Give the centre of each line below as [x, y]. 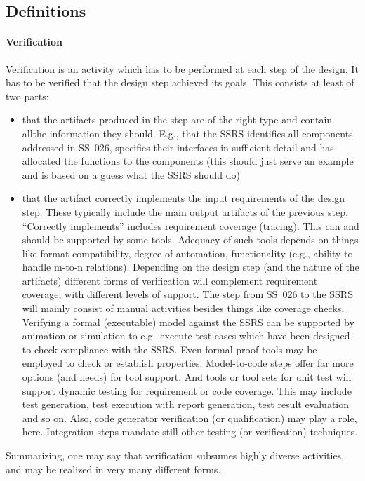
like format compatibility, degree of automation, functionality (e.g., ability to [187, 253]
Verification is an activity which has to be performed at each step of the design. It [182, 68]
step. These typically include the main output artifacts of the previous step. [185, 211]
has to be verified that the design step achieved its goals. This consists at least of [180, 82]
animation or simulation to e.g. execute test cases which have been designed [186, 336]
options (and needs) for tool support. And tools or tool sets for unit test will [187, 377]
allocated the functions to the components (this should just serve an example [188, 161]
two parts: [27, 96]
